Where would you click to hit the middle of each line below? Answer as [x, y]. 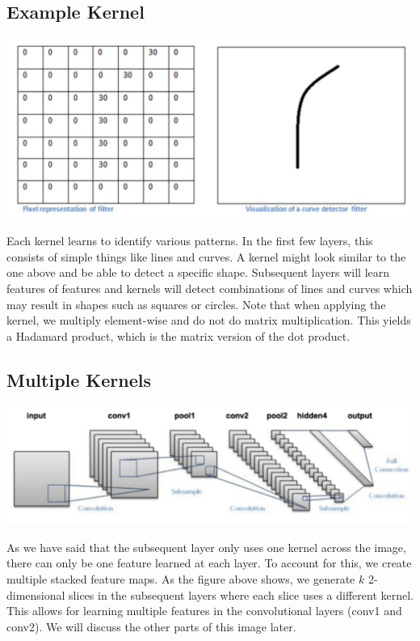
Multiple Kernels [79, 379]
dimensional [36, 594]
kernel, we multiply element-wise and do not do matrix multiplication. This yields [209, 320]
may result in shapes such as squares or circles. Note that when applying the [196, 304]
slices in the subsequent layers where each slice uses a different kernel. [241, 594]
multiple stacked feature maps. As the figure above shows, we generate [181, 579]
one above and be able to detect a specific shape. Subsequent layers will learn [198, 272]
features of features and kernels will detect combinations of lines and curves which [210, 289]
